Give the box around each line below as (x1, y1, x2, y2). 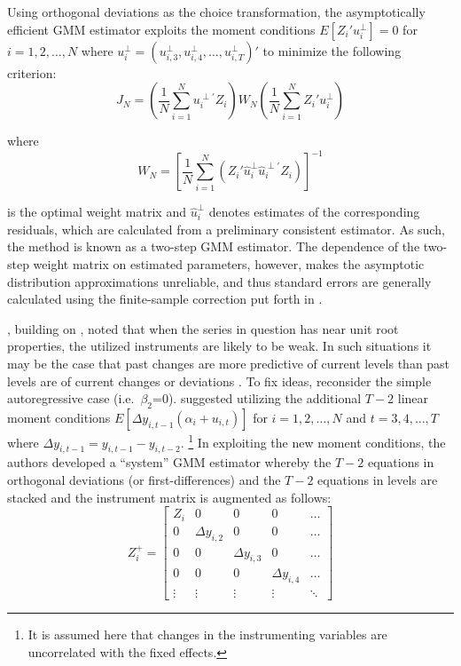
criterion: (7, 63, 57, 82)
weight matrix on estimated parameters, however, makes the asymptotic (33, 255, 425, 274)
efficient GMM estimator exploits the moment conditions (7, 20, 316, 38)
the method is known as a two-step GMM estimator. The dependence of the (7, 237, 420, 256)
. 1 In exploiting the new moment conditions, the (180, 431, 446, 451)
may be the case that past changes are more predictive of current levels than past (7, 354, 450, 373)
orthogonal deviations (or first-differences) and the (7, 471, 281, 489)
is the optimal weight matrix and (7, 202, 186, 221)
